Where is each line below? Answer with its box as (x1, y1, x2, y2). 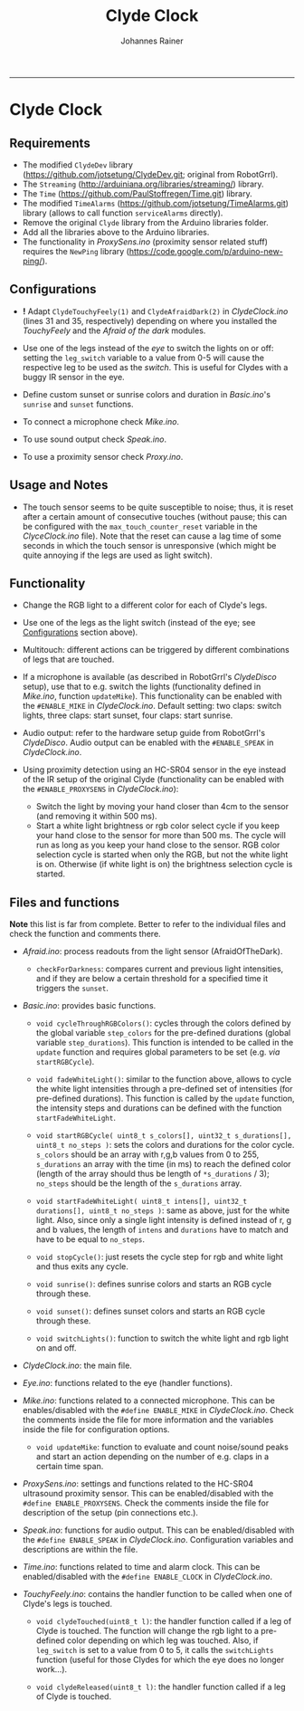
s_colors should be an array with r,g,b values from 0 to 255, (35, 1149, 260, 1160)
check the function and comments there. (9, 929, 161, 940)
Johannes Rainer (120, 35, 184, 46)
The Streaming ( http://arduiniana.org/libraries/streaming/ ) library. (22, 178, 264, 189)
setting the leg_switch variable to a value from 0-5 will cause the (22, 352, 265, 363)
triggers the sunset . (35, 983, 109, 994)
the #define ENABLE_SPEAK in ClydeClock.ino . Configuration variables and (22, 1534, 294, 1545)
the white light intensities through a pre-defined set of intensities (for (35, 1084, 293, 1094)
